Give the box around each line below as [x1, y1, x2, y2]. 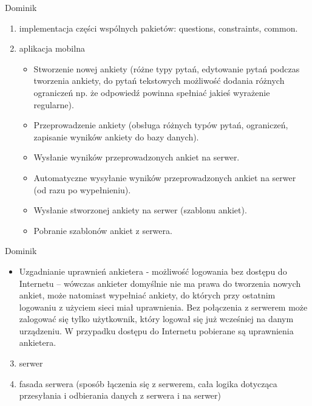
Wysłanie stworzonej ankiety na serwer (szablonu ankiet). [33, 204, 247, 216]
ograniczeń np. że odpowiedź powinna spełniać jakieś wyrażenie [33, 86, 270, 98]
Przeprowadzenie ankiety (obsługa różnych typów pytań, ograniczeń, [33, 119, 288, 131]
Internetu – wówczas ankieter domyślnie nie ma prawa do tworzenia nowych [19, 277, 301, 289]
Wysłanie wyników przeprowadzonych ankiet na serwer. [33, 151, 240, 163]
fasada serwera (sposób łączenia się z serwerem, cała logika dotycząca [19, 377, 277, 390]
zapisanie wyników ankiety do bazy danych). [33, 130, 199, 143]
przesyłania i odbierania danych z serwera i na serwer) [19, 389, 222, 402]
